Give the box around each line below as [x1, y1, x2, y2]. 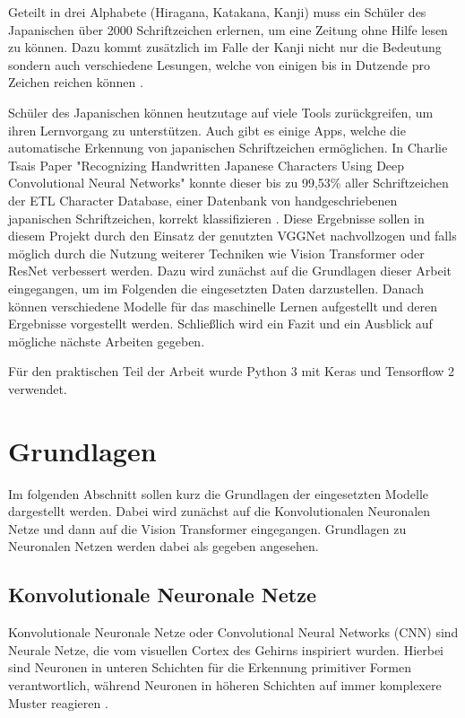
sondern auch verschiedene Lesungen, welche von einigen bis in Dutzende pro [8, 55, 430, 74]
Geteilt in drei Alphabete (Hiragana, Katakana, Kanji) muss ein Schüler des [8, 3, 426, 21]
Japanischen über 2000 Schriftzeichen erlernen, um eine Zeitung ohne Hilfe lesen [8, 20, 448, 39]
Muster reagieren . [8, 693, 108, 712]
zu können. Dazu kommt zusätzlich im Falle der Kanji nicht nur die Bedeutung [8, 38, 442, 57]
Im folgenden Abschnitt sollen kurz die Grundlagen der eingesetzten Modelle [8, 484, 429, 503]
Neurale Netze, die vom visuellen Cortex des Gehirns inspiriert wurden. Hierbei [8, 640, 444, 659]
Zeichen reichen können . [8, 73, 143, 92]
